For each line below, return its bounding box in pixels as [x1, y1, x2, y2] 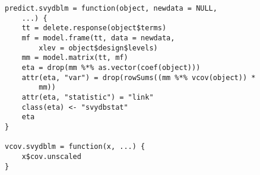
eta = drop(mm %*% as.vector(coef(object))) [21, 63, 201, 72]
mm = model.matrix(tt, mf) [21, 53, 128, 62]
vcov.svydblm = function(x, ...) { [5, 142, 145, 151]
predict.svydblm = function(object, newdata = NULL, [5, 4, 217, 12]
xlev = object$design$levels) [39, 43, 158, 52]
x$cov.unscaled [21, 152, 81, 161]
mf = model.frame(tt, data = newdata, [21, 33, 175, 42]
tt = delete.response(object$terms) [21, 24, 167, 33]
